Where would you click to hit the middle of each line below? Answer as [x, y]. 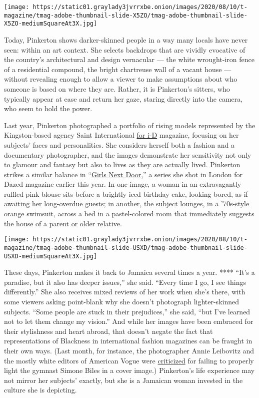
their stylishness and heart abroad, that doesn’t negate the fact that [108, 331]
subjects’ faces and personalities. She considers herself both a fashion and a [119, 144]
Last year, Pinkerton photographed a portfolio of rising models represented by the [130, 125]
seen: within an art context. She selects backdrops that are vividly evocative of [125, 49]
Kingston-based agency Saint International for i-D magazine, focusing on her [121, 135]
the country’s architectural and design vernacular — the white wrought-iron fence [129, 59]
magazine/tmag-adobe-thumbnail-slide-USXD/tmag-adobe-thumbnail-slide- [126, 248]
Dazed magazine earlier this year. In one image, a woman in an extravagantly [123, 184]
